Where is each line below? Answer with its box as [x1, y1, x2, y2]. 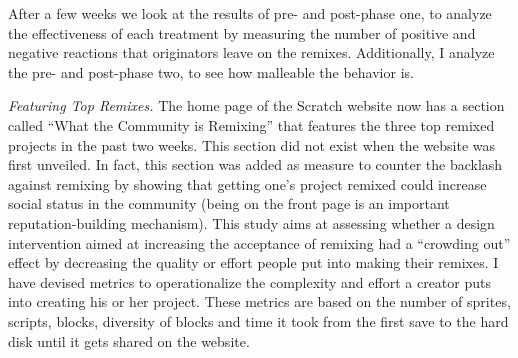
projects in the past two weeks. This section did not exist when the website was [8, 134, 496, 155]
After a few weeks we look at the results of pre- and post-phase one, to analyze [8, 3, 492, 23]
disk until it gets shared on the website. [8, 330, 250, 351]
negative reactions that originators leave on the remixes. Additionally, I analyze [8, 42, 495, 63]
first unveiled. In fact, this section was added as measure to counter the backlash [8, 154, 503, 175]
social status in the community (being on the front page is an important [8, 193, 450, 214]
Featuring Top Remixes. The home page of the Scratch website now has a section [8, 95, 505, 116]
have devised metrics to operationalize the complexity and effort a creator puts [8, 271, 491, 292]
